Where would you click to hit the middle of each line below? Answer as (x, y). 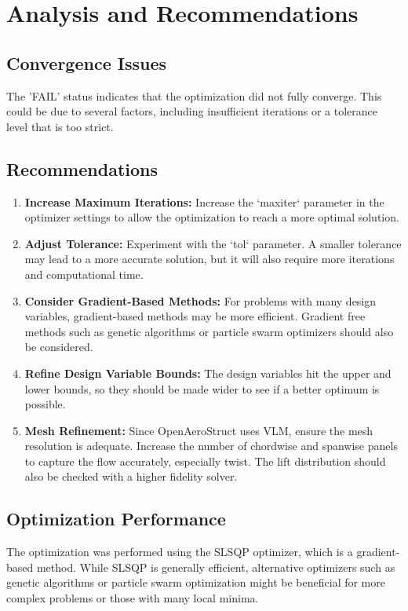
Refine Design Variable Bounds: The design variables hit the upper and (208, 373)
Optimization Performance (116, 519)
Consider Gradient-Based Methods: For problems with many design (200, 300)
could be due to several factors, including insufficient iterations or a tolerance (192, 111)
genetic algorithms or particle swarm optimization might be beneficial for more (196, 582)
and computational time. (84, 274)
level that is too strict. (60, 126)
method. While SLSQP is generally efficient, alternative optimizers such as (216, 567)
